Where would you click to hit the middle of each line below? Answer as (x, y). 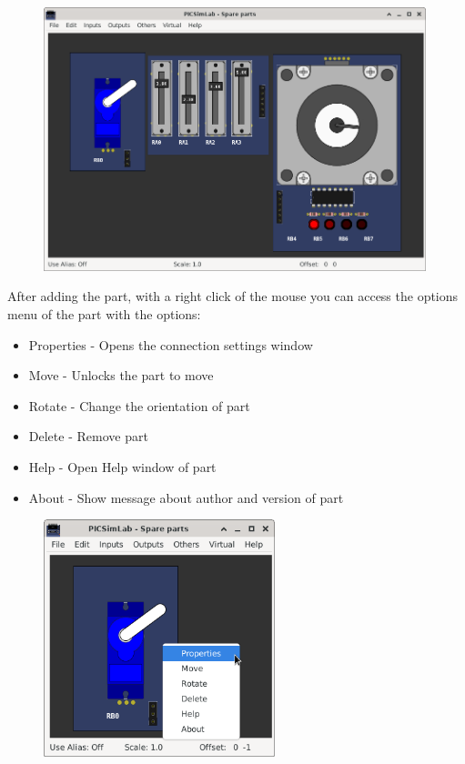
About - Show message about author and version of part (186, 497)
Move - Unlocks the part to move (121, 375)
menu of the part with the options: (104, 314)
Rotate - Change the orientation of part (139, 405)
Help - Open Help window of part (122, 467)
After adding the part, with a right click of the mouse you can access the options (233, 296)
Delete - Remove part (88, 436)
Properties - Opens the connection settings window (171, 344)
